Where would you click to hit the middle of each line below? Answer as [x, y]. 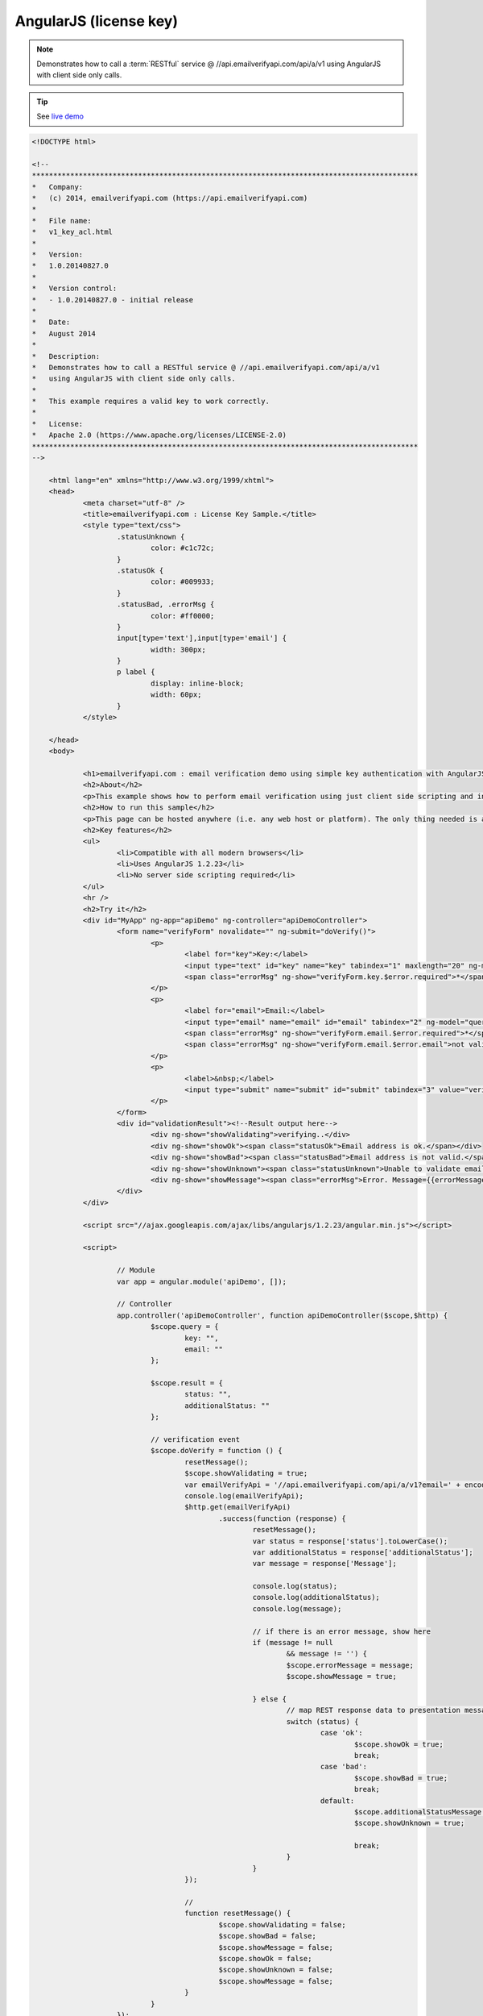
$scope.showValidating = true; [246, 1473]
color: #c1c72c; [182, 548]
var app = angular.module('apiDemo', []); [202, 1281]
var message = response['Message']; [325, 1564]
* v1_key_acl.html [72, 232]
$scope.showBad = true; [401, 1778]
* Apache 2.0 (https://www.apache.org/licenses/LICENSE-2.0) [159, 435]
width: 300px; [178, 650]
